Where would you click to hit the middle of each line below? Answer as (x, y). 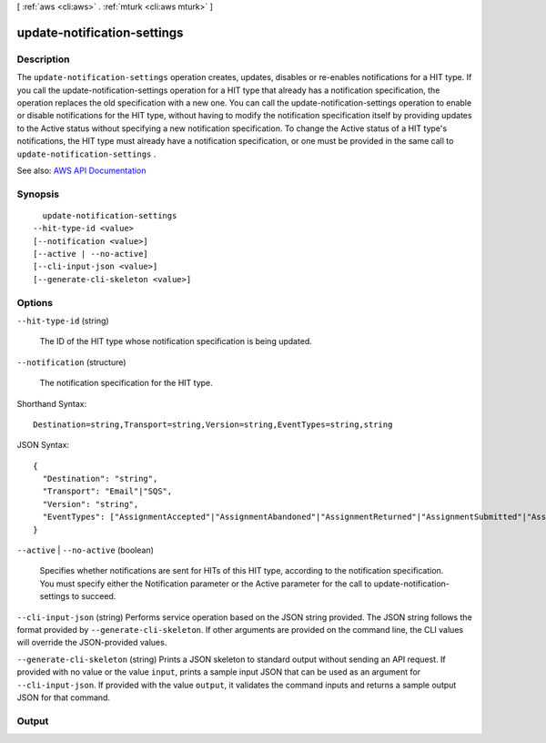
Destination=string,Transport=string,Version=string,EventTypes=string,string (213, 424)
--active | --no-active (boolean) (86, 550)
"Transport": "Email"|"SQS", (107, 491)
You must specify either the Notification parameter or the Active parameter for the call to (206, 584)
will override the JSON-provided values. (92, 643)
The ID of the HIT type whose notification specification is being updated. (176, 341)
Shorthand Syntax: (51, 403)
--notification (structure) (71, 362)
